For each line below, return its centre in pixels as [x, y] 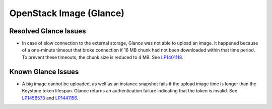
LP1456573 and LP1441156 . [50, 98]
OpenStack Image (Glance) [67, 13]
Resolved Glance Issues [48, 31]
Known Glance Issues [44, 71]
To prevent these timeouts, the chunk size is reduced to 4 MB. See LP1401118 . [103, 57]
